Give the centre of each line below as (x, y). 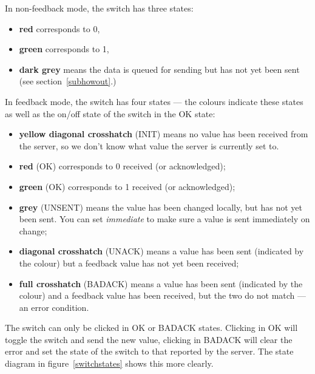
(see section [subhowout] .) (68, 81)
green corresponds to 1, (64, 49)
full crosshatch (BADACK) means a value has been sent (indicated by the (161, 283)
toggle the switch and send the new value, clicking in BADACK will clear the (149, 339)
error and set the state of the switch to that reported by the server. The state (149, 351)
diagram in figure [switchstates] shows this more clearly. (109, 363)
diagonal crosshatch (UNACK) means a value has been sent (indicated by (161, 251)
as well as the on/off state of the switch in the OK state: (110, 113)
